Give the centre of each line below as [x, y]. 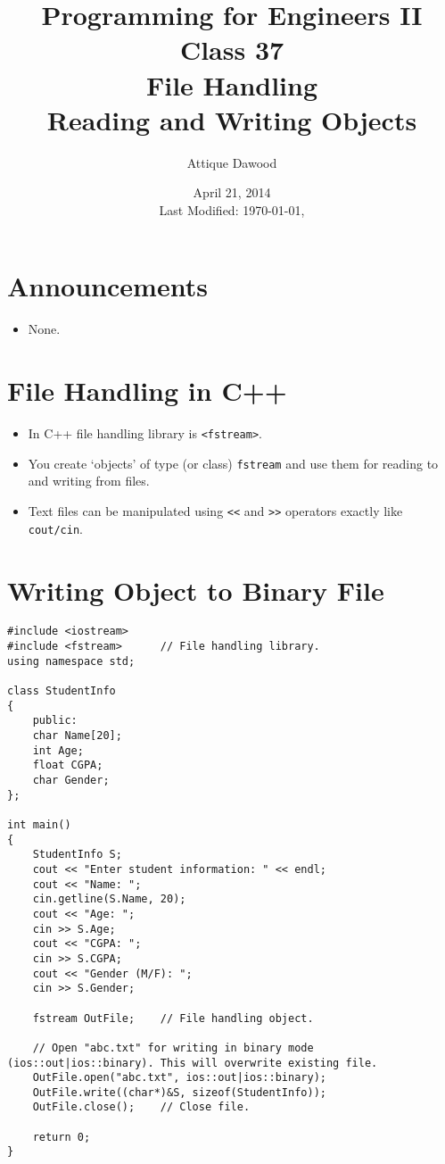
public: [55, 721]
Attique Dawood [232, 162]
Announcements [107, 286]
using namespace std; [71, 661]
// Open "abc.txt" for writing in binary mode [173, 1048]
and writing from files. [89, 481]
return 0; [62, 1137]
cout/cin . [55, 528]
